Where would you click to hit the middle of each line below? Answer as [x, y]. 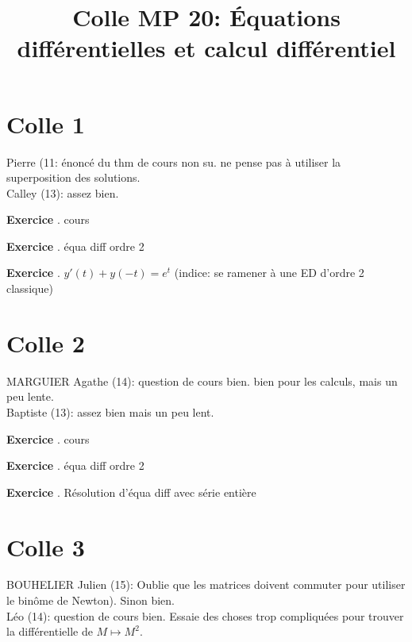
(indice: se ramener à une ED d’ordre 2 [269, 273]
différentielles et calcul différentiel [206, 48]
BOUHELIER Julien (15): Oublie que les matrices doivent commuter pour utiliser [206, 584]
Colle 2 [46, 342]
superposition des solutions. [73, 177]
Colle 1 [46, 123]
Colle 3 [46, 546]
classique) [30, 288]
